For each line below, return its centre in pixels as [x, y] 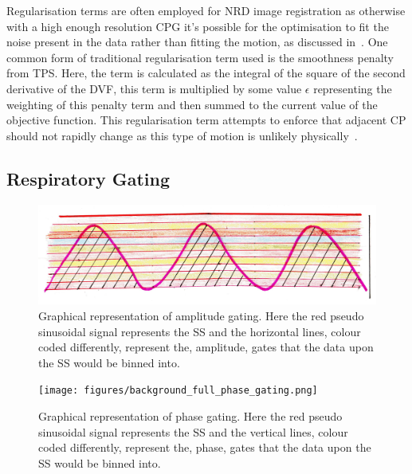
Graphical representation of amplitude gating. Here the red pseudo [201, 316]
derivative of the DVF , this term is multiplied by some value [154, 88]
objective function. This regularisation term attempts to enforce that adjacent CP [206, 120]
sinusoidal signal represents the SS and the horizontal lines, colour [200, 331]
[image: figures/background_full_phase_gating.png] [178, 391]
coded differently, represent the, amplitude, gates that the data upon [206, 347]
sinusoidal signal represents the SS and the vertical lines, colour [193, 431]
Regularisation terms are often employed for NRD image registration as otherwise [206, 10]
